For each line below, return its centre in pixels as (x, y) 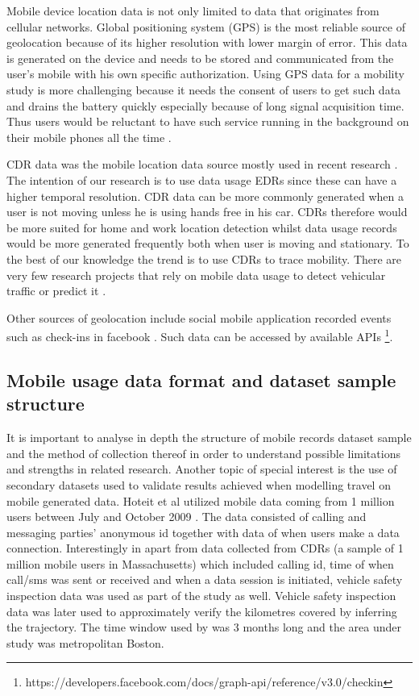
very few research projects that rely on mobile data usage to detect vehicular (196, 275)
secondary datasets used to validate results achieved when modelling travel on (199, 484)
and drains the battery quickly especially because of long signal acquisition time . (205, 105)
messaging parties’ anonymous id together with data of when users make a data (203, 532)
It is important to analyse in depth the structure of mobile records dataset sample (209, 438)
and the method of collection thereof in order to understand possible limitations (203, 453)
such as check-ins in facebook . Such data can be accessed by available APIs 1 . (200, 335)
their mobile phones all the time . (89, 137)
